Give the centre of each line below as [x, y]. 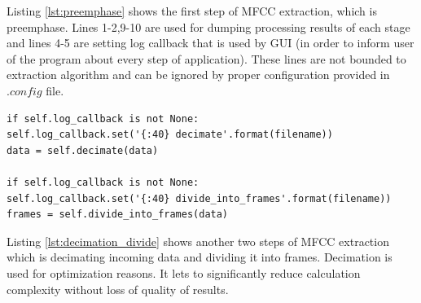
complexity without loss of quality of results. [118, 289]
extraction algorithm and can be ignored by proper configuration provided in [198, 75]
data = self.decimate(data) [83, 150]
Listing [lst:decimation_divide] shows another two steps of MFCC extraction [198, 241]
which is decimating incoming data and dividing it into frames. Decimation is [200, 257]
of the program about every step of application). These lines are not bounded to [206, 58]
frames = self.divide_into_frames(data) [118, 215]
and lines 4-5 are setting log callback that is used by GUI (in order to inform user [210, 43]
